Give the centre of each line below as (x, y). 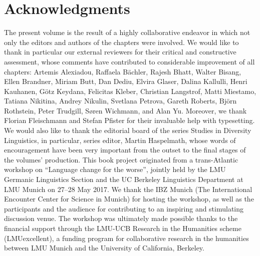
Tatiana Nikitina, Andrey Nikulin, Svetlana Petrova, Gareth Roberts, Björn (120, 101)
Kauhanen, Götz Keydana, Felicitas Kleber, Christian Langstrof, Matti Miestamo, (130, 91)
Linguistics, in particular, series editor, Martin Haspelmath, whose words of (120, 140)
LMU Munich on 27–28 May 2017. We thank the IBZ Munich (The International (128, 189)
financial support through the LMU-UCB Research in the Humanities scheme (123, 228)
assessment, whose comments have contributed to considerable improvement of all (129, 61)
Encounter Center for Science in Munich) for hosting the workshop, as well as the (129, 199)
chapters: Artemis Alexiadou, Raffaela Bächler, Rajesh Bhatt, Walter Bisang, (123, 71)
